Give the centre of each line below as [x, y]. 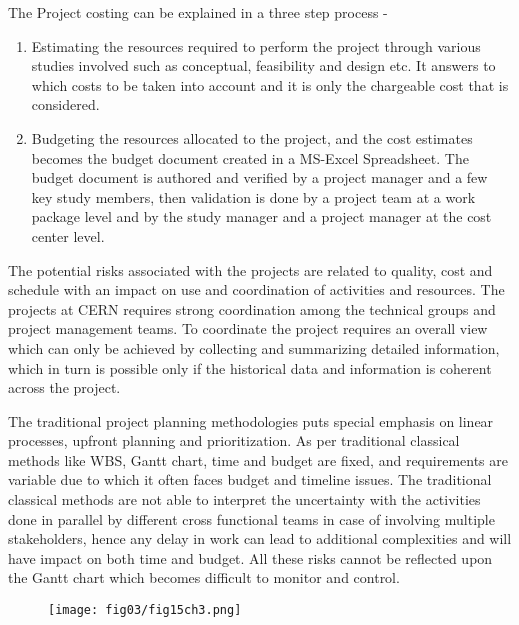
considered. [65, 104]
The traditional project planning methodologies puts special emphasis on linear [251, 420]
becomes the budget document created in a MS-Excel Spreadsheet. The [250, 157]
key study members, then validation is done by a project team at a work [253, 196]
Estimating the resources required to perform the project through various [256, 45]
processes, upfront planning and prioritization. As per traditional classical [234, 440]
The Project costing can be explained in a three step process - [198, 12]
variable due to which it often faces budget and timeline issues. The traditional [250, 479]
